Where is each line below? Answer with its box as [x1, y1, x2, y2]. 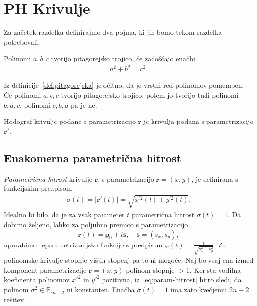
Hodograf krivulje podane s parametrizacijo [4, 116, 136, 126]
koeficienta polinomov [4, 274, 70, 285]
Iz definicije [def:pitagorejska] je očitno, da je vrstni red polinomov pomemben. [4, 80, 244, 90]
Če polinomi [4, 90, 41, 100]
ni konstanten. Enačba [67, 284, 135, 295]
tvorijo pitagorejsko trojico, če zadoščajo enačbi [51, 53, 195, 63]
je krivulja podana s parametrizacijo [143, 116, 254, 126]
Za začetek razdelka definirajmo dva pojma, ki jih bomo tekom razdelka [4, 27, 222, 37]
